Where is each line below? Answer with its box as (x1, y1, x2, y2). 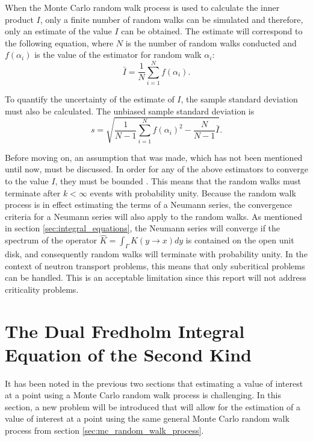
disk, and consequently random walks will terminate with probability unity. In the (5, 248, 308, 260)
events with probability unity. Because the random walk (90, 186, 296, 199)
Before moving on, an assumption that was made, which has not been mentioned (5, 151, 303, 163)
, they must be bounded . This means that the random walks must (55, 175, 301, 187)
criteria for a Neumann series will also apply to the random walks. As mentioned (5, 210, 303, 222)
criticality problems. (5, 283, 79, 295)
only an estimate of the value (5, 25, 112, 37)
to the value (5, 175, 49, 187)
